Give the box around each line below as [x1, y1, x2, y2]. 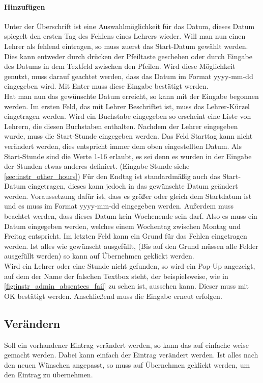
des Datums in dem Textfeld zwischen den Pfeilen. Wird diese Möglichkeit [4, 61, 236, 71]
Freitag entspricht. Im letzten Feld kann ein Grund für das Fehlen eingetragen [4, 231, 247, 241]
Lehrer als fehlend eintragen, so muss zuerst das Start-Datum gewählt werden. [4, 40, 248, 51]
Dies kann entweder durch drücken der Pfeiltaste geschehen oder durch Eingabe [4, 50, 252, 61]
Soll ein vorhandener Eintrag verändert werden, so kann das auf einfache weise [4, 339, 249, 350]
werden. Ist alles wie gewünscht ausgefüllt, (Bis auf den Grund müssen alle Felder [4, 240, 258, 251]
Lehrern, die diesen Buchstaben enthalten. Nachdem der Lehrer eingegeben [4, 120, 238, 131]
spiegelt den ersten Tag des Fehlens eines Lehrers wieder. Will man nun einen [4, 31, 246, 41]
